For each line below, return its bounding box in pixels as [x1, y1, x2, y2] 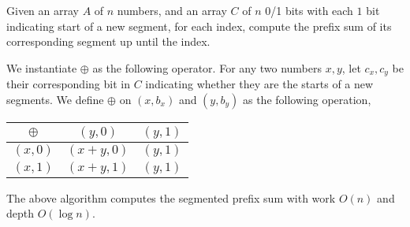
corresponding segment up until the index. [6, 33, 211, 50]
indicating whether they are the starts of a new [145, 76, 374, 92]
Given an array [6, 2, 79, 18]
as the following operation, [242, 91, 371, 107]
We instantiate [6, 59, 77, 76]
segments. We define [6, 91, 104, 107]
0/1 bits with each [265, 2, 353, 18]
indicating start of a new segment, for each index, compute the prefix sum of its [6, 17, 392, 34]
